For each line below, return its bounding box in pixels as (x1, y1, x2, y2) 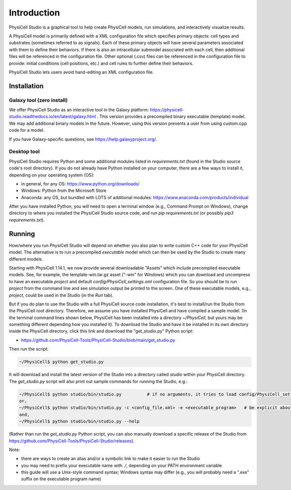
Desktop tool (9, 148, 40, 155)
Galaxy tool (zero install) (9, 97, 68, 103)
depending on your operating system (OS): (9, 172, 95, 178)
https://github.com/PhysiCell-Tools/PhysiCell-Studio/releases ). (9, 438, 135, 444)
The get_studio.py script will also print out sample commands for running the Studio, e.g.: (9, 378, 188, 384)
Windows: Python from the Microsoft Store (21, 187, 107, 194)
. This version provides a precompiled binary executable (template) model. (97, 114, 246, 119)
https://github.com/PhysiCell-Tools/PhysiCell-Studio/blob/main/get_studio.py (21, 337, 176, 343)
